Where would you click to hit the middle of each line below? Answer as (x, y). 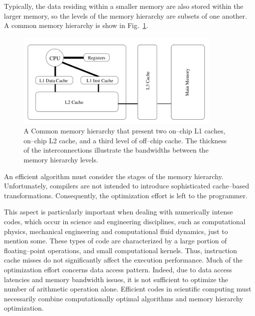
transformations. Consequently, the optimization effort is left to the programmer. (126, 195)
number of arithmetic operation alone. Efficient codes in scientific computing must (128, 289)
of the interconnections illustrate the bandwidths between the (116, 150)
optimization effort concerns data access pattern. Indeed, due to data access (118, 269)
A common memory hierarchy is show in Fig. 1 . (76, 25)
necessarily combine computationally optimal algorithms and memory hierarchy (124, 298)
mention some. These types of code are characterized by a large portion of (115, 241)
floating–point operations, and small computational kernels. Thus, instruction (121, 250)
